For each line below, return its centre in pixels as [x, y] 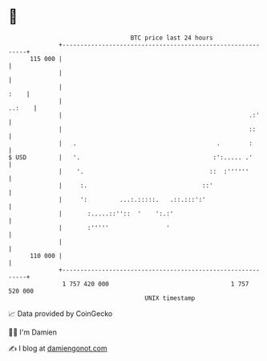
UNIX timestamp [170, 298]
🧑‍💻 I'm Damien [33, 332]
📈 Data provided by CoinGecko [61, 314]
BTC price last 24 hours [172, 38]
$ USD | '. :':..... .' [130, 157]
